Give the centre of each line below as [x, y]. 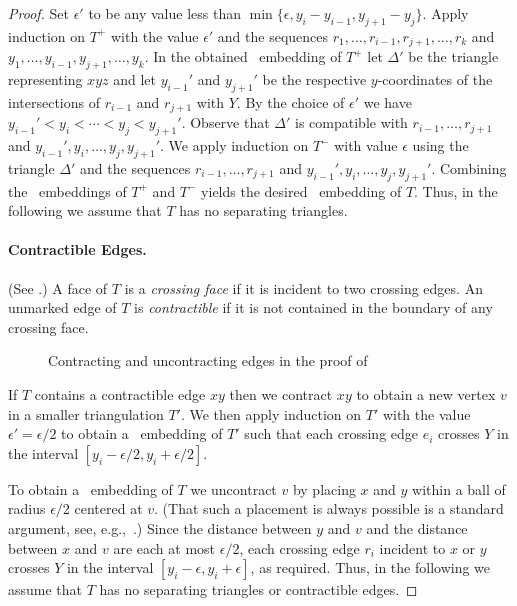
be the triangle [453, 56]
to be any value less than [164, 13]
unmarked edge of [62, 307]
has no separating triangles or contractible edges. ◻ [258, 589]
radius [27, 508]
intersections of [54, 101]
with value [366, 145]
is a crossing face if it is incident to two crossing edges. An [303, 287]
